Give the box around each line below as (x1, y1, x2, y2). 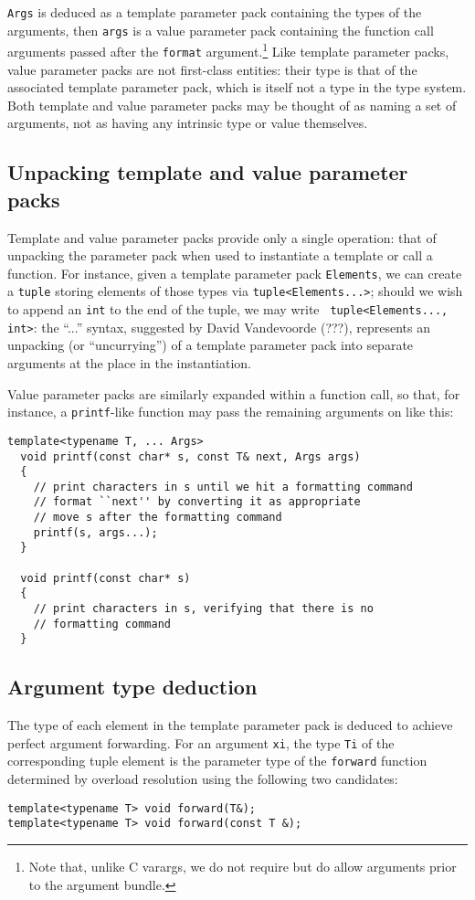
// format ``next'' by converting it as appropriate (33, 495, 361, 509)
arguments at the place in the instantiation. (7, 354, 251, 372)
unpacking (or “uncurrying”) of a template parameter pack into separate (7, 335, 414, 355)
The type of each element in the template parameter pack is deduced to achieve (7, 715, 453, 735)
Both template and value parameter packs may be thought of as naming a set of (7, 95, 457, 114)
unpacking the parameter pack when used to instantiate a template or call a (7, 246, 433, 265)
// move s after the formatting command (33, 511, 282, 524)
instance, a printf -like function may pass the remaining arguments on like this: (7, 402, 454, 421)
